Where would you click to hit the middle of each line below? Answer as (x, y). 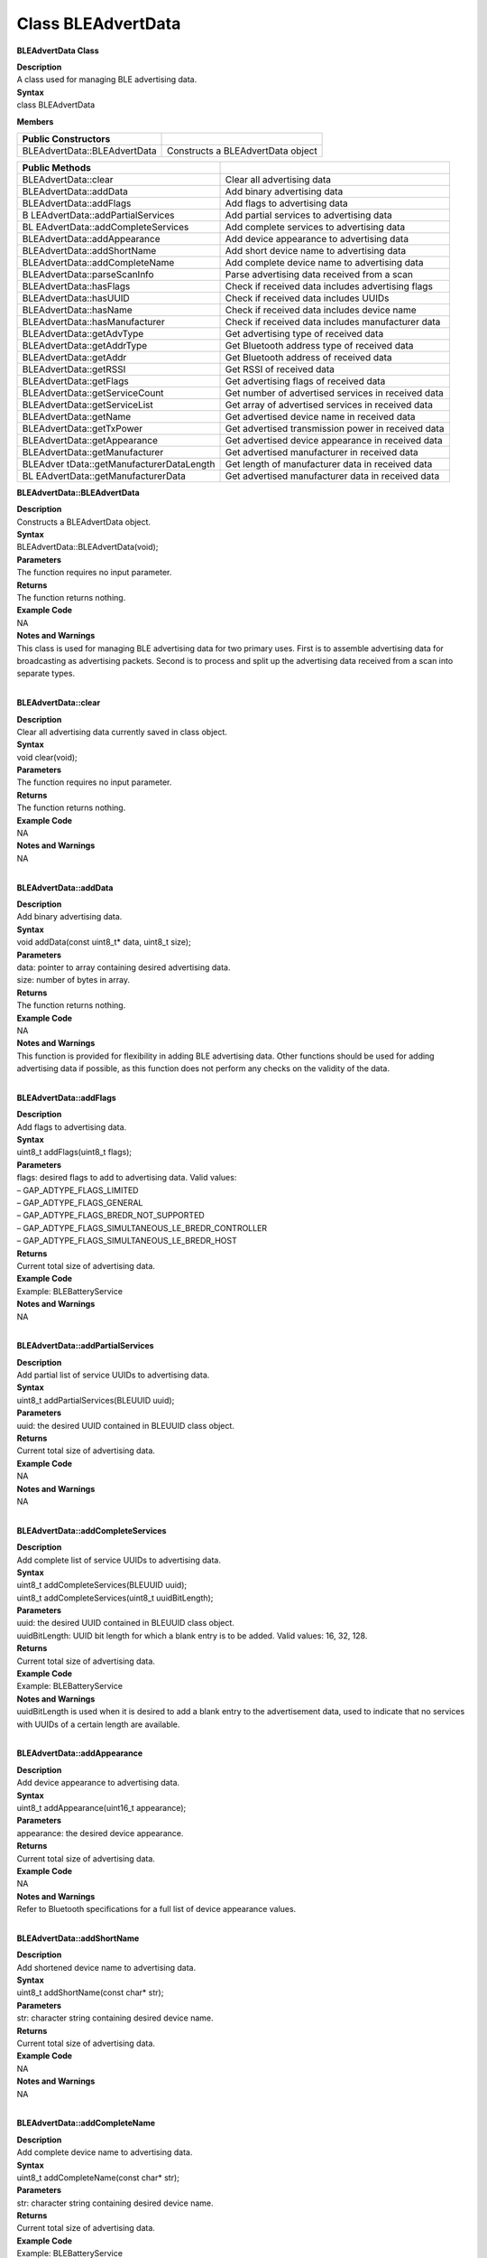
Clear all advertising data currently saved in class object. (122, 732)
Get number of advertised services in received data (334, 393)
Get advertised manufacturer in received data (322, 452)
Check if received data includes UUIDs (307, 298)
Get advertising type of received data (304, 333)
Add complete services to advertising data (315, 227)
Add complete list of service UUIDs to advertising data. (119, 1560)
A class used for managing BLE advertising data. (107, 79)
